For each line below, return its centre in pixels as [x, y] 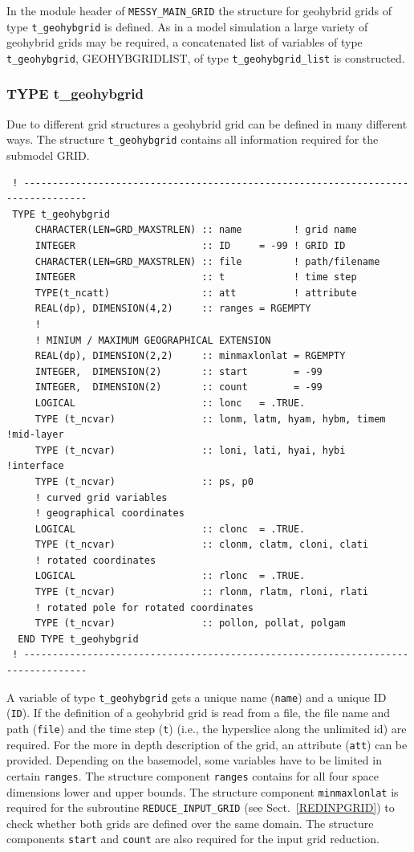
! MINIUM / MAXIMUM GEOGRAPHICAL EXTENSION [153, 340]
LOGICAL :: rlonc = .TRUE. [170, 576]
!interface [35, 466]
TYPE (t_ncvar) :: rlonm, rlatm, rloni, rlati [202, 592]
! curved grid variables [101, 497]
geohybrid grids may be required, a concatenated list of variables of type [185, 42]
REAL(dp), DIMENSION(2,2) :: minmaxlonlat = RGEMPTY [190, 356]
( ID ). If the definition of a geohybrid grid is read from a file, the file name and [199, 713]
